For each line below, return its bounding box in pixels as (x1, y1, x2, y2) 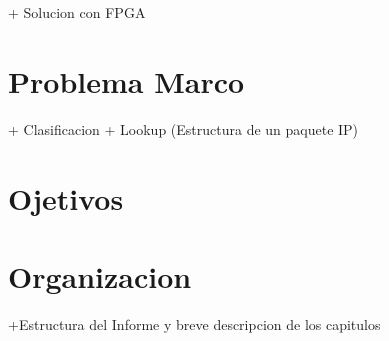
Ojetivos (8, 177, 124, 218)
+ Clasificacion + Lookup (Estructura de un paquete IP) (8, 118, 359, 139)
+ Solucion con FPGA (8, 2, 146, 22)
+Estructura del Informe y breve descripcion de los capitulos (8, 313, 381, 334)
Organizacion (8, 255, 192, 296)
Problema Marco (8, 60, 245, 101)
